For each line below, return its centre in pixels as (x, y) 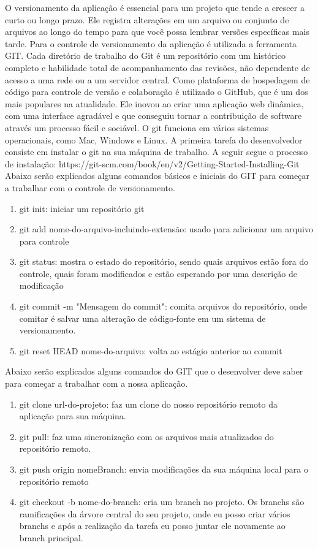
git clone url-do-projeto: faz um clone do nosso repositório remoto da (148, 404)
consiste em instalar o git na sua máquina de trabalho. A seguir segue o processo (157, 152)
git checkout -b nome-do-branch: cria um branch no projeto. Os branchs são (162, 502)
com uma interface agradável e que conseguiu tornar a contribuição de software (153, 116)
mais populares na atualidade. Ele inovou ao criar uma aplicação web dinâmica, (154, 103)
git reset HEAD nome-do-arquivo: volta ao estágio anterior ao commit (151, 350)
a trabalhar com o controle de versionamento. (90, 187)
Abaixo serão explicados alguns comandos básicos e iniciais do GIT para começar (157, 176)
